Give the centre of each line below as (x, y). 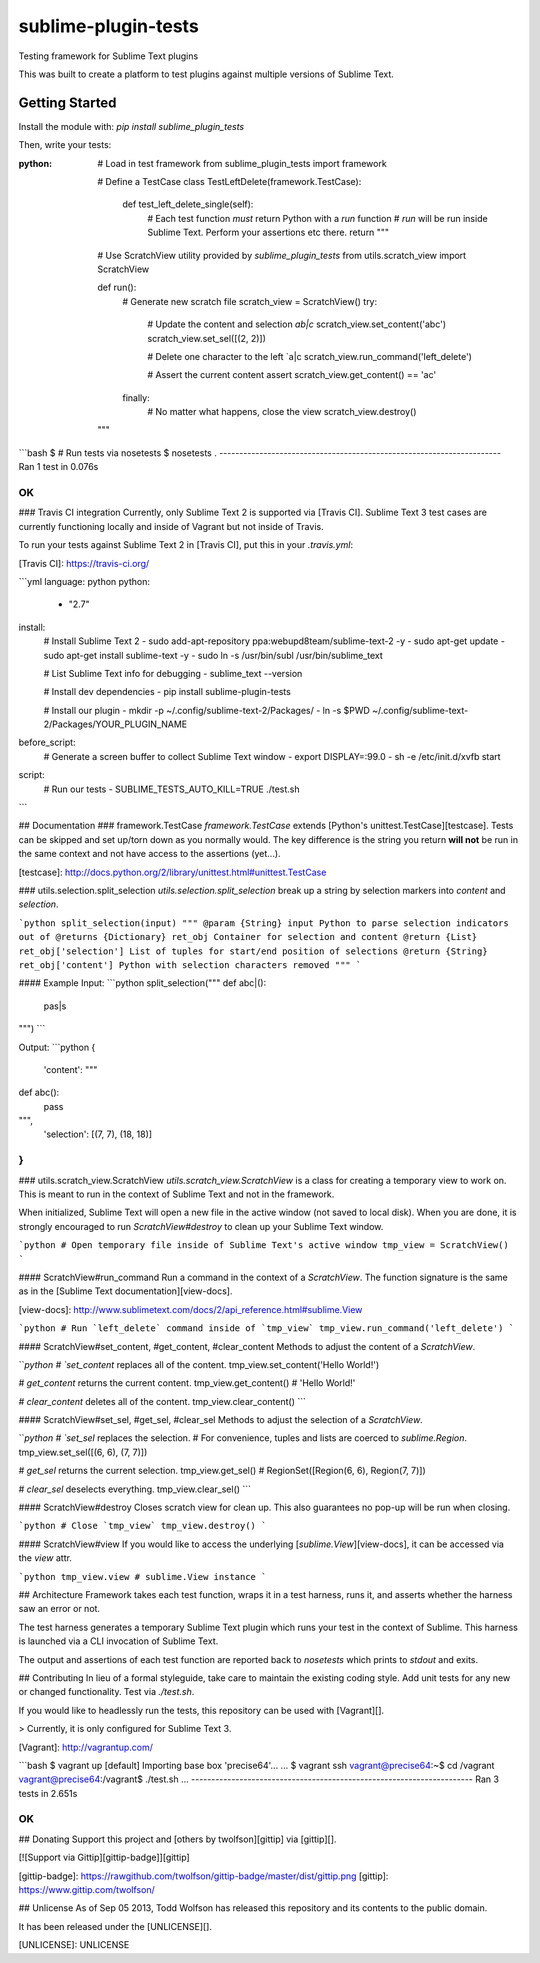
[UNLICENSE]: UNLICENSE (74, 1945)
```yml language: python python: (84, 581)
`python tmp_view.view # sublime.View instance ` (142, 1576)
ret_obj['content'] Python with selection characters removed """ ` (190, 964)
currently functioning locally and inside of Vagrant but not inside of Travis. (171, 526)
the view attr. (45, 1558)
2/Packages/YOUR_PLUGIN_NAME (115, 724)
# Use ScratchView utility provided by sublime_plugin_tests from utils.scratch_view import (282, 255)
